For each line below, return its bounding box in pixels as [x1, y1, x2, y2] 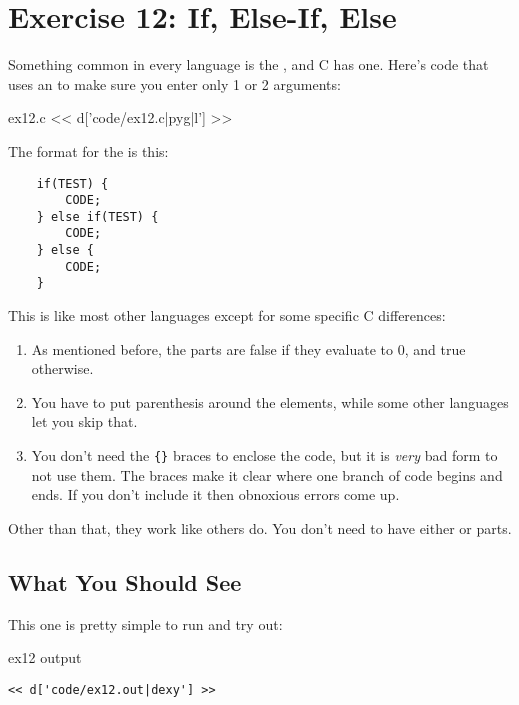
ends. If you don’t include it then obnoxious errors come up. [31, 484, 400, 505]
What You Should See [8, 566, 242, 597]
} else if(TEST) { [36, 209, 159, 224]
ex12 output [8, 647, 82, 668]
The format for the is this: [8, 140, 169, 161]
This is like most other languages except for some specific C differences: [8, 305, 446, 326]
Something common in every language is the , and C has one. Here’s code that [8, 54, 489, 75]
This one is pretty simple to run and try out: [8, 613, 283, 634]
